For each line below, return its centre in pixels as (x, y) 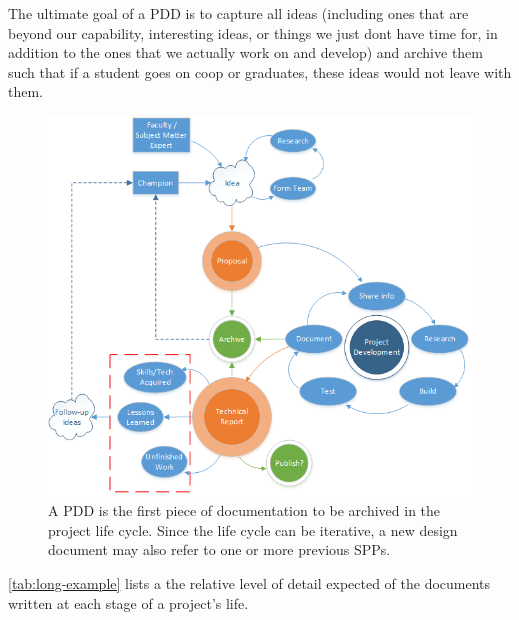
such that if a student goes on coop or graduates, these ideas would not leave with (260, 71)
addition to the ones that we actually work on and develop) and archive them (245, 52)
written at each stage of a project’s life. (128, 602)
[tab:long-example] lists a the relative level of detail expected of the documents (249, 582)
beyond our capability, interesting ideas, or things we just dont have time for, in (253, 32)
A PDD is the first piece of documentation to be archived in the (244, 510)
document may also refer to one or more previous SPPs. (219, 549)
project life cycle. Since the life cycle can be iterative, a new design (253, 529)
